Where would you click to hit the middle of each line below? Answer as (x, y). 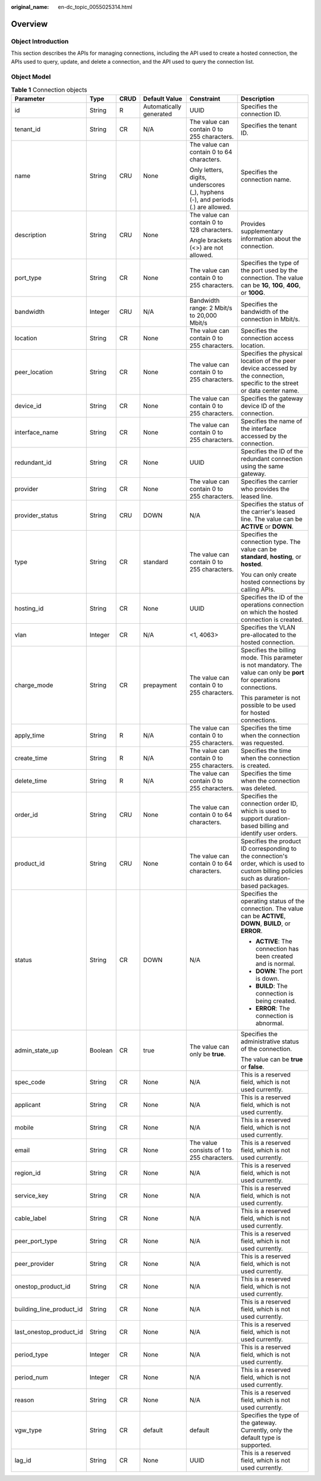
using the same (262, 466)
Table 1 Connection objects (49, 89)
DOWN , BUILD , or (266, 923)
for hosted (255, 713)
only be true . (207, 1054)
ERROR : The (273, 1009)
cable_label (31, 1218)
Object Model (31, 77)
